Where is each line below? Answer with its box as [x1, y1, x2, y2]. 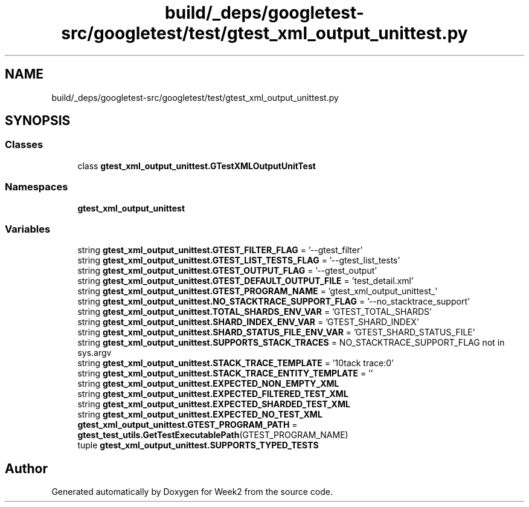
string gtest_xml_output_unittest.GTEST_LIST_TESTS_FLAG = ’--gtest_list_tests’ [77, 255, 400, 266]
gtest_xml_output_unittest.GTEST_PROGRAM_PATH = [77, 419, 298, 430]
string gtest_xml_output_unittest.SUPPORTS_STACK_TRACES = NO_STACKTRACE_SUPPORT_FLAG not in [77, 337, 505, 348]
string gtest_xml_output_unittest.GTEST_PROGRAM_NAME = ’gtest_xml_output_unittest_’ [77, 286, 438, 297]
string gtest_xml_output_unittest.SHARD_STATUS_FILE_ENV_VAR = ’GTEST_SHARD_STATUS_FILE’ [77, 327, 475, 338]
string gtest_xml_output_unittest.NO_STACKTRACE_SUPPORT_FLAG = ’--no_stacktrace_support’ [77, 296, 470, 307]
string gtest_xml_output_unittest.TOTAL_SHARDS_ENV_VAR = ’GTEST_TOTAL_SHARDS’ [77, 306, 432, 317]
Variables [5, 222, 51, 235]
